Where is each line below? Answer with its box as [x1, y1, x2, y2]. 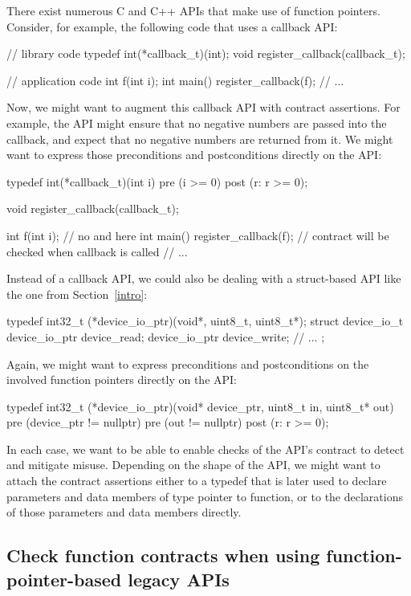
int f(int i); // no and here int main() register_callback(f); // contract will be [6, 227, 389, 243]
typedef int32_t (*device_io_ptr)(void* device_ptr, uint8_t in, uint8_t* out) [6, 398, 394, 414]
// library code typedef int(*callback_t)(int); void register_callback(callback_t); [6, 45, 405, 62]
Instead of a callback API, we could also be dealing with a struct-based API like [6, 270, 401, 287]
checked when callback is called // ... [6, 243, 188, 259]
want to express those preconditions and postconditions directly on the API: [6, 146, 382, 163]
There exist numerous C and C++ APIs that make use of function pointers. [6, 2, 380, 18]
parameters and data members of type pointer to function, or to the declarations [6, 488, 403, 504]
